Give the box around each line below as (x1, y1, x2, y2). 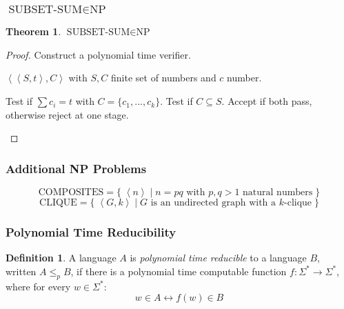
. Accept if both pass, (221, 94, 312, 108)
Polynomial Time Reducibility (6, 223, 176, 240)
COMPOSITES (38, 188, 104, 198)
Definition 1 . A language (6, 250, 117, 265)
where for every (6, 279, 71, 293)
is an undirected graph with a (150, 198, 276, 208)
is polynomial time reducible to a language (130, 250, 307, 265)
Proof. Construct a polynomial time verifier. (6, 47, 191, 61)
